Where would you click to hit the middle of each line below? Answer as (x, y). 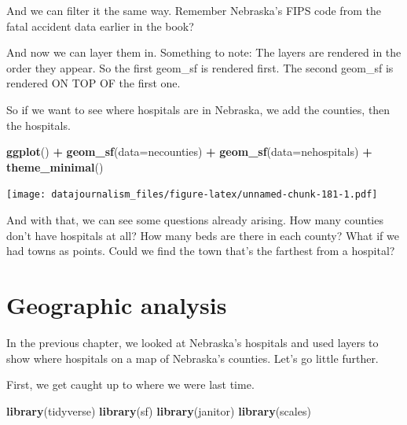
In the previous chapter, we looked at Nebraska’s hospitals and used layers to (192, 342)
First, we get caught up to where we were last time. (130, 384)
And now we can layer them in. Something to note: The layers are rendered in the (204, 52)
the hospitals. (38, 125)
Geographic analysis (117, 304)
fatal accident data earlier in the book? (100, 26)
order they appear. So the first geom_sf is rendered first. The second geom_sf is (200, 67)
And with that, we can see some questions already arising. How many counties (195, 220)
